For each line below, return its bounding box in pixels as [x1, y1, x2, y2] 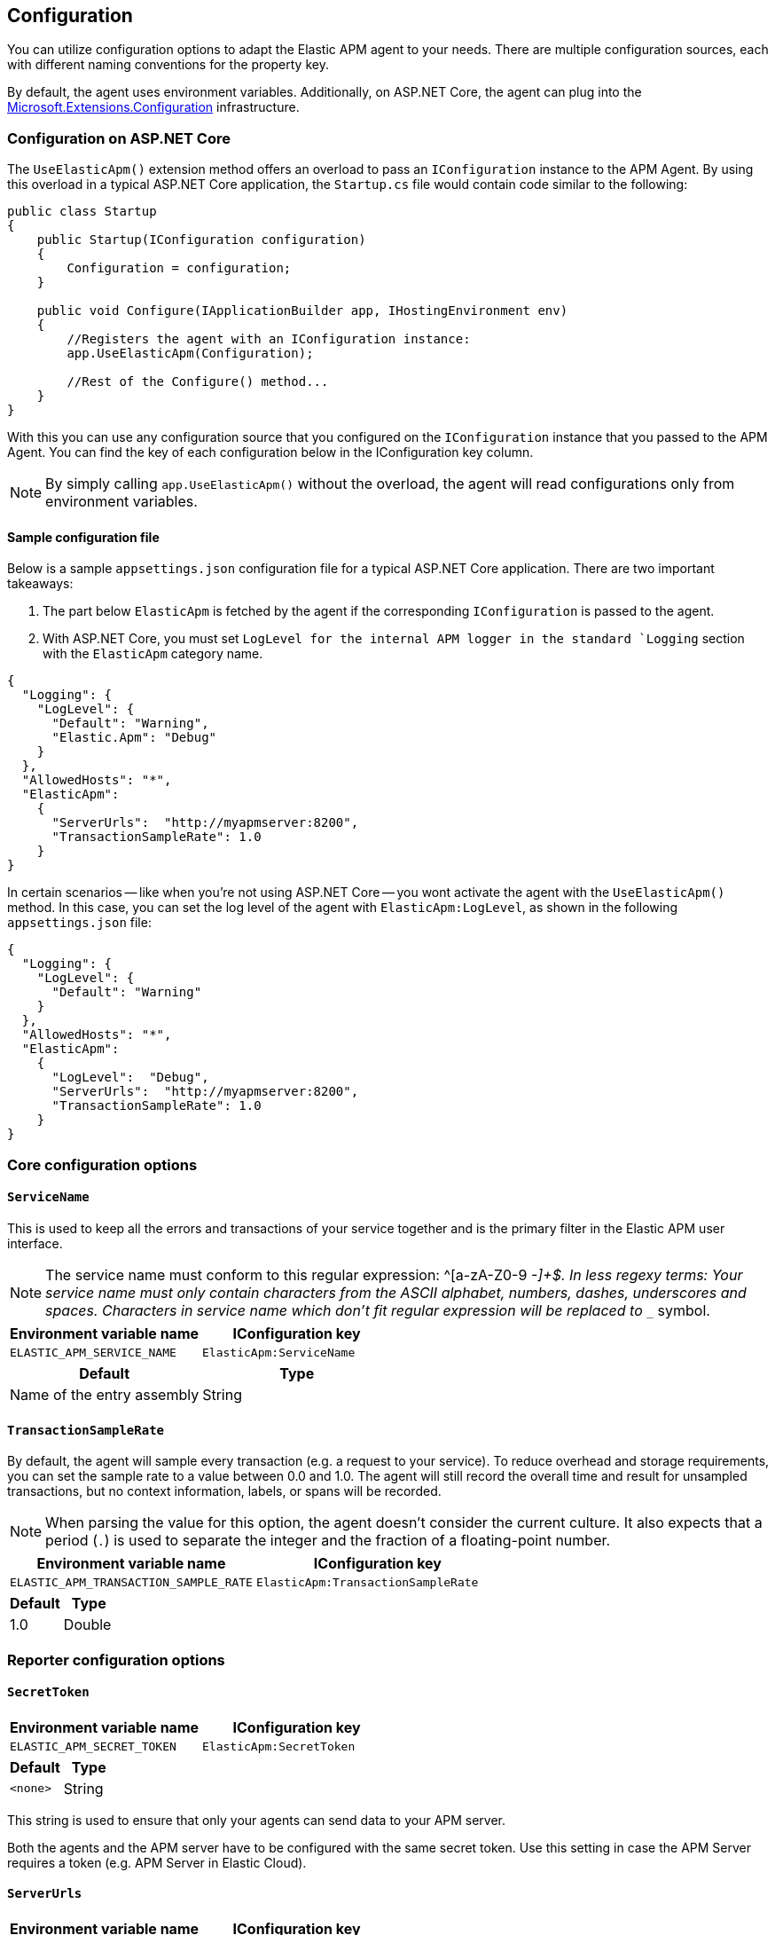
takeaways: [7, 576, 74, 592]
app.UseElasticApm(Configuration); [67, 346, 314, 361]
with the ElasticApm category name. [43, 646, 263, 662]
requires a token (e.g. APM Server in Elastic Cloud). [7, 1854, 307, 1870]
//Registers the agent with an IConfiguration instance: [67, 332, 471, 347]
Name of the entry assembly [10, 1385, 200, 1404]
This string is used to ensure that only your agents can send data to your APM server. [7, 1812, 506, 1828]
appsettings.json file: [7, 915, 152, 931]
